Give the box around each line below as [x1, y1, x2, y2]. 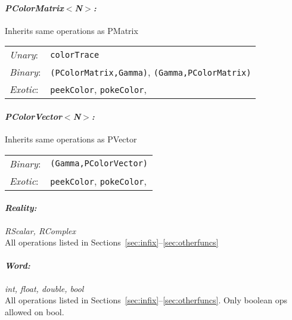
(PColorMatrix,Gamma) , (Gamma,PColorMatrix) [50, 65, 251, 79]
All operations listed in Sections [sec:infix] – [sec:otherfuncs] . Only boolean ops [5, 294, 287, 306]
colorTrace [50, 49, 100, 60]
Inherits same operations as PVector [5, 133, 137, 145]
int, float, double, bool [5, 282, 84, 294]
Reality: [5, 201, 37, 214]
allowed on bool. [5, 305, 64, 318]
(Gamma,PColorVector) [50, 159, 148, 169]
